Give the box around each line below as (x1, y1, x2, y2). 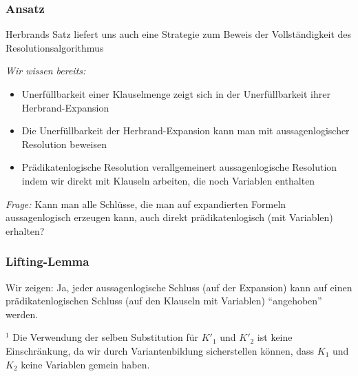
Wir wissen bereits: (6, 63, 86, 78)
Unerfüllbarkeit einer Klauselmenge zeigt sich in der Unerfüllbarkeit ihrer (21, 87, 330, 101)
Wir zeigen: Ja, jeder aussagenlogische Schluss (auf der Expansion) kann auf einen (6, 280, 352, 294)
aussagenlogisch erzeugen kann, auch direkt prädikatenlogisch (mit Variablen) (6, 210, 333, 224)
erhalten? (6, 223, 45, 238)
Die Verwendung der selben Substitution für (12, 330, 198, 344)
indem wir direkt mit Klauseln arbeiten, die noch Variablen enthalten (21, 173, 315, 187)
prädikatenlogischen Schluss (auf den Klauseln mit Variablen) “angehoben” (6, 293, 322, 308)
